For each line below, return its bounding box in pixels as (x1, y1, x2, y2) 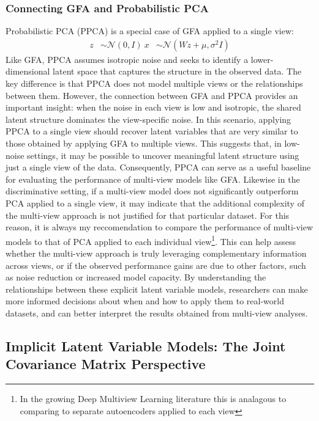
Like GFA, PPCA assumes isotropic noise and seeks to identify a (6, 53, 249, 65)
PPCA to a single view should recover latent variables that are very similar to (6, 125, 298, 137)
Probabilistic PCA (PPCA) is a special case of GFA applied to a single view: (6, 24, 294, 37)
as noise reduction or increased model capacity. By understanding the (6, 271, 266, 284)
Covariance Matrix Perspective (6, 354, 206, 373)
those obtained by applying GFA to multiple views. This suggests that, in (6, 137, 282, 149)
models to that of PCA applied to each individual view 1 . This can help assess (6, 233, 296, 247)
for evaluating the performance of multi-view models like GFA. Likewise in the (6, 172, 300, 185)
